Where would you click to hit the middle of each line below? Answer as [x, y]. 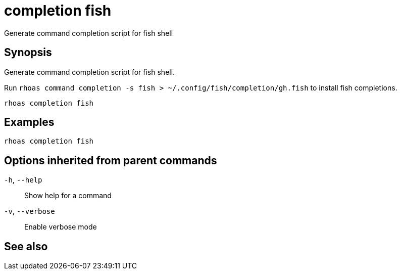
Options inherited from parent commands [111, 160]
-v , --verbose [30, 211]
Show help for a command [68, 196]
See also [26, 246]
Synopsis [28, 53]
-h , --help [23, 180]
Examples [29, 122]
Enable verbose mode [61, 227]
